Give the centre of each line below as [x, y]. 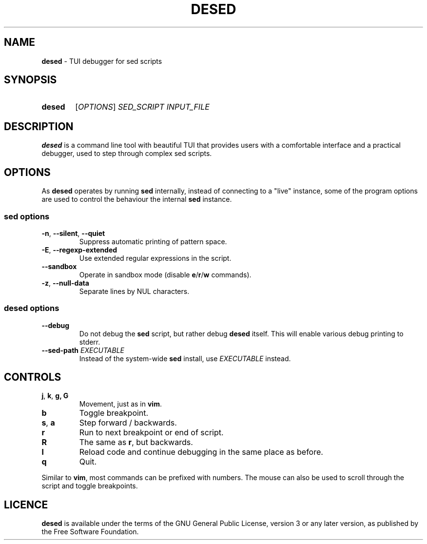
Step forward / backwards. [128, 423]
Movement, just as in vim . [120, 404]
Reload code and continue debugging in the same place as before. [201, 452]
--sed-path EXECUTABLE [83, 350]
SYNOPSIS [30, 80]
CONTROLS [33, 377]
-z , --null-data [65, 283]
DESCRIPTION [39, 126]
